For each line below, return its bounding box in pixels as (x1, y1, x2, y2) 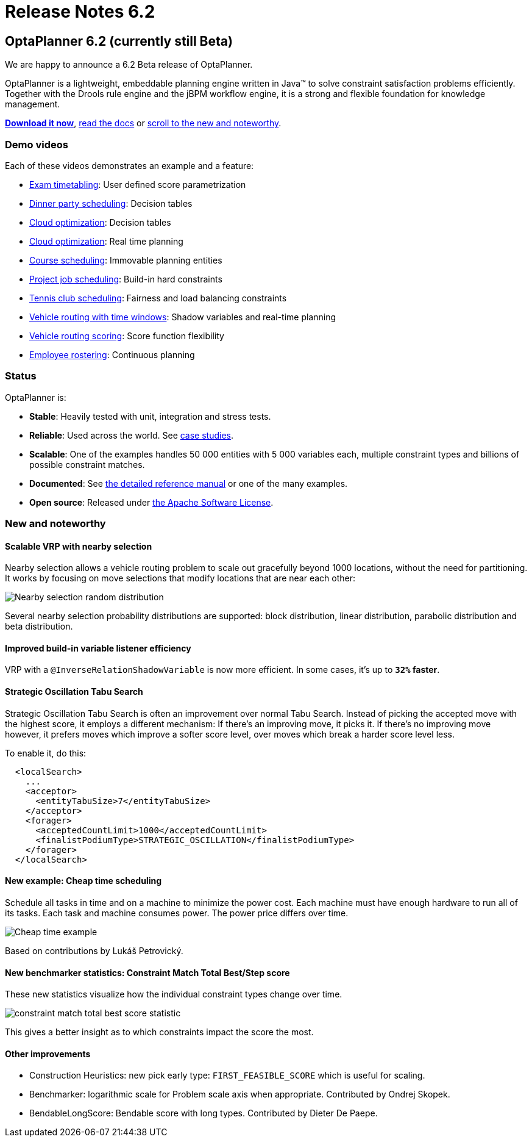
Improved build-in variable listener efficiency (5, 642, 191, 653)
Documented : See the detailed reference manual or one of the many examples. (29, 478, 348, 489)
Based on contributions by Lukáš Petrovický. (5, 945, 183, 956)
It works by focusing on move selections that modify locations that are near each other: (5, 573, 356, 584)
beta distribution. (5, 621, 73, 632)
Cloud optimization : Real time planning (29, 235, 183, 246)
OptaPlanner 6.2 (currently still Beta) (5, 33, 233, 49)
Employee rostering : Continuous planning (29, 349, 195, 360)
